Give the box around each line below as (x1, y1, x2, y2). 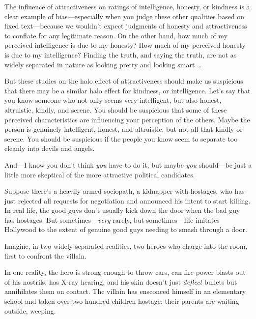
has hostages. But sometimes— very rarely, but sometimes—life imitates (4, 214, 220, 225)
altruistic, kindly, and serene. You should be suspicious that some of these (4, 104, 227, 115)
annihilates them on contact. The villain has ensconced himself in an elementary (4, 286, 246, 296)
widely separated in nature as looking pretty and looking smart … (4, 59, 202, 69)
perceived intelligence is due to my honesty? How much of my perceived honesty (4, 40, 246, 50)
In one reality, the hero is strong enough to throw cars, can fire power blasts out (4, 267, 246, 277)
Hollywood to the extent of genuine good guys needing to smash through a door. (4, 224, 247, 234)
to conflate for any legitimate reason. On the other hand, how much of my (4, 30, 228, 40)
